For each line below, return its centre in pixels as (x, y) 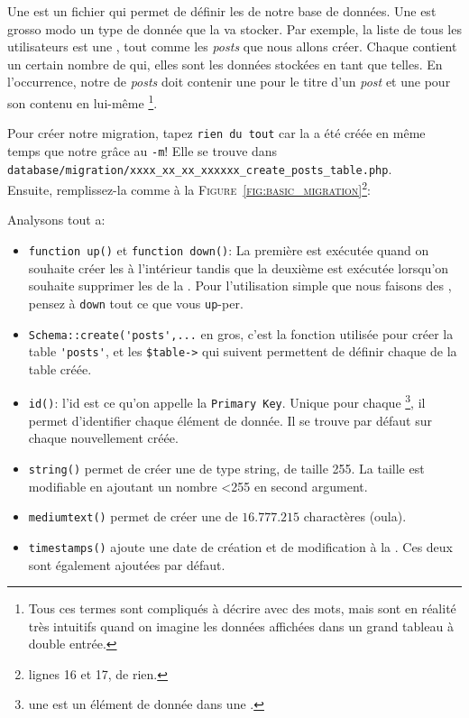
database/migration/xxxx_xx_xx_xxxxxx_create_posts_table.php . (200, 168)
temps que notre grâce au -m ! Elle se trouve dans (143, 150)
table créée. (60, 368)
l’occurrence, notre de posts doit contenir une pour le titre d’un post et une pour (229, 82)
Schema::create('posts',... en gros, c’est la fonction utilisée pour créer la (241, 333)
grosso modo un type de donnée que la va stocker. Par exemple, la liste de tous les (234, 28)
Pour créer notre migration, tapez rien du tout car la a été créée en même (216, 133)
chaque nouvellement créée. (103, 438)
